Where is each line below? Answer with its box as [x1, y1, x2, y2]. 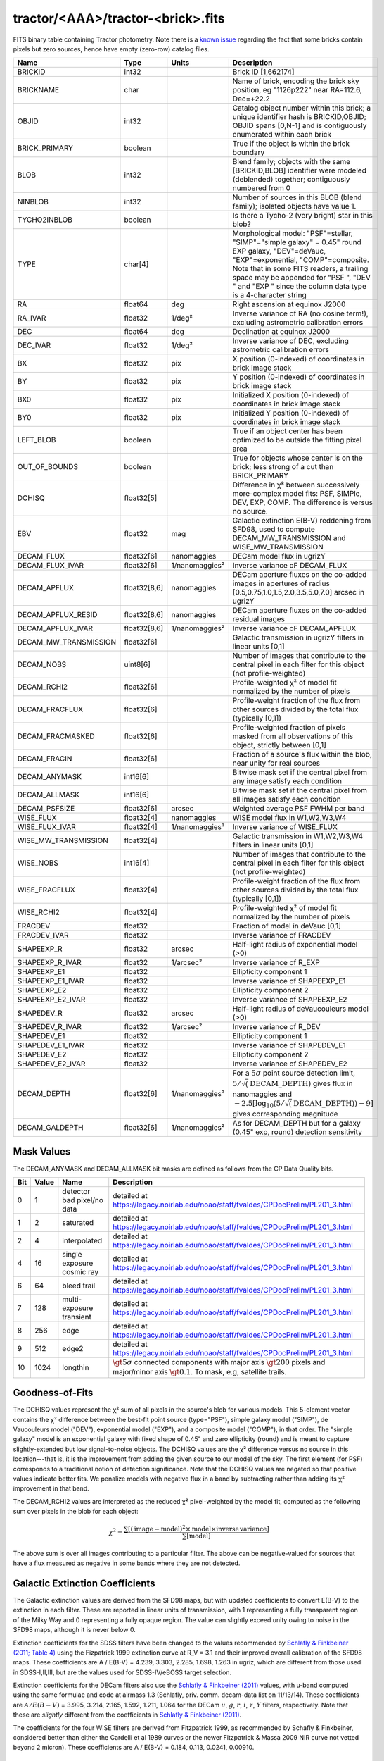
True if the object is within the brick [232, 139, 350, 149]
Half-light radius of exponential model [232, 940, 358, 950]
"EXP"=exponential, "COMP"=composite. [232, 255, 369, 265]
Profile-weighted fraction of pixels [232, 723, 346, 733]
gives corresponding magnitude [232, 1109, 338, 1119]
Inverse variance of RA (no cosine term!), [232, 309, 369, 318]
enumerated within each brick [232, 130, 332, 139]
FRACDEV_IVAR [17, 931, 70, 940]
